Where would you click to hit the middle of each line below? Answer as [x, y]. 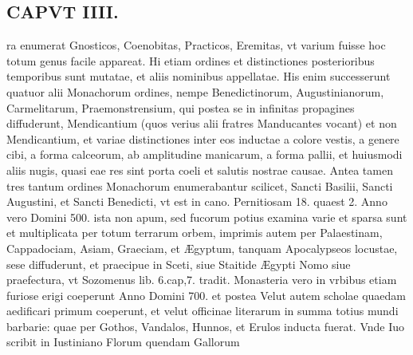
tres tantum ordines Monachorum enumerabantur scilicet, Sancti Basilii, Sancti [200, 185]
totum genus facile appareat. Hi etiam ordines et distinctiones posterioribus [191, 60]
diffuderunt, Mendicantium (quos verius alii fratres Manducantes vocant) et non [202, 123]
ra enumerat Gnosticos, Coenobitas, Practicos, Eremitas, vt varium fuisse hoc [196, 45]
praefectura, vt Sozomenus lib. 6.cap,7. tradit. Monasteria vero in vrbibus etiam [202, 280]
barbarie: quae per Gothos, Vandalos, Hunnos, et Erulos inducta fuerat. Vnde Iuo [206, 326]
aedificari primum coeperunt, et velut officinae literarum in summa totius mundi [203, 311]
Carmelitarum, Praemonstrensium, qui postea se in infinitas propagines [181, 107]
